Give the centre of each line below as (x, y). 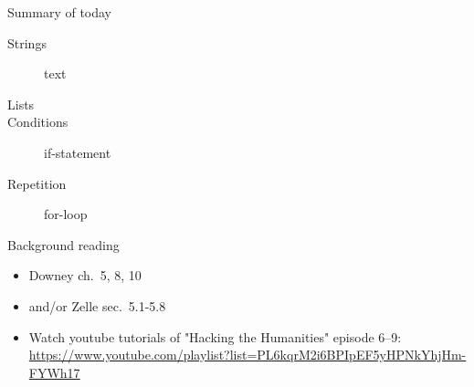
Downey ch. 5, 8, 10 (85, 275)
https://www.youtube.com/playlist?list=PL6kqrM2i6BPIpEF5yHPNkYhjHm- (248, 355)
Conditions (38, 122)
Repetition (37, 183)
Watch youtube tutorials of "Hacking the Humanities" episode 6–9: (215, 336)
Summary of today (60, 12)
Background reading (63, 244)
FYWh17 (54, 372)
